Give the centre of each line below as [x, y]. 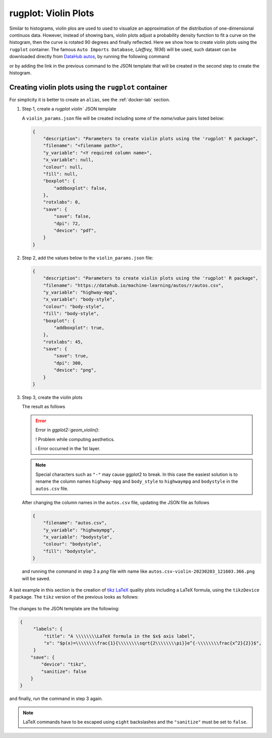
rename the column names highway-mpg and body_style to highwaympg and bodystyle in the [137, 481]
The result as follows [44, 407]
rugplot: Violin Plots [52, 13]
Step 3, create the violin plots [52, 398]
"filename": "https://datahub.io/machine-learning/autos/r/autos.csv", [133, 285]
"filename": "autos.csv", [75, 523]
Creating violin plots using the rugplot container [88, 87]
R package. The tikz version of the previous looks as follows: [74, 597]
